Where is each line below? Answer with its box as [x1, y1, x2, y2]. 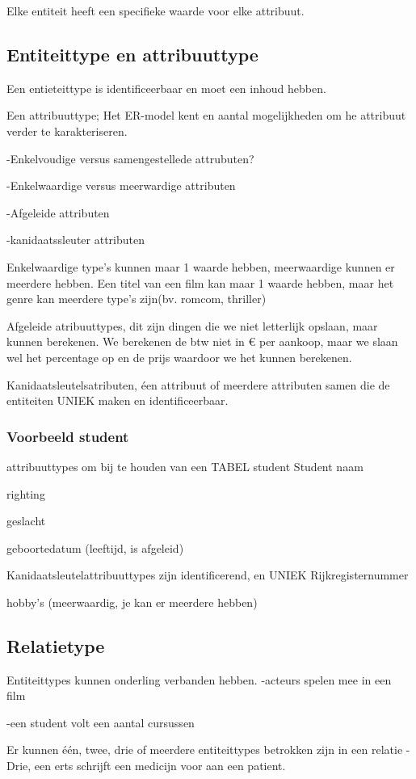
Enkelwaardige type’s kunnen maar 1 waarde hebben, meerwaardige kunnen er [6, 258, 395, 275]
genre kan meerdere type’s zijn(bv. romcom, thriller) [6, 290, 267, 307]
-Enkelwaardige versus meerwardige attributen [6, 177, 236, 194]
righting [6, 485, 45, 502]
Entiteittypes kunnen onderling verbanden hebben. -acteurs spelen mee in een [6, 671, 392, 688]
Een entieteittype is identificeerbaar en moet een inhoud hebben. [6, 79, 326, 96]
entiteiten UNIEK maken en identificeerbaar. [6, 392, 229, 409]
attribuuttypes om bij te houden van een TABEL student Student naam [6, 457, 363, 474]
